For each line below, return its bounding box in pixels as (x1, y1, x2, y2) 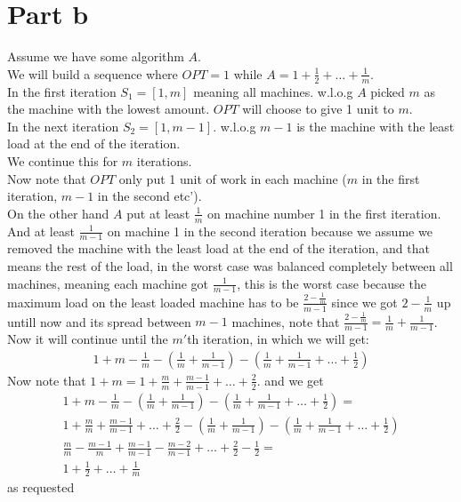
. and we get (256, 371, 324, 389)
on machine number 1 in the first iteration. (207, 203, 441, 222)
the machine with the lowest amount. (7, 100, 210, 118)
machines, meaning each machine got (7, 274, 208, 292)
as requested (7, 478, 75, 497)
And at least (7, 221, 75, 240)
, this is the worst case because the (237, 274, 426, 292)
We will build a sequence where (7, 64, 178, 83)
